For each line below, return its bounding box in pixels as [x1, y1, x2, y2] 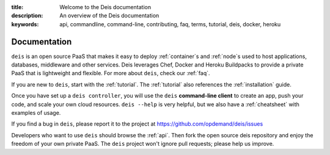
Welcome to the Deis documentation [59, 4, 152, 10]
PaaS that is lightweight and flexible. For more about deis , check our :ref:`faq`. [11, 70, 210, 77]
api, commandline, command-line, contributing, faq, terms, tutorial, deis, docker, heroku [59, 20, 281, 27]
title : [11, 4, 24, 10]
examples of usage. [11, 109, 61, 117]
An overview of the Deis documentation [59, 12, 159, 20]
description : [11, 12, 43, 20]
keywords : [11, 20, 39, 27]
